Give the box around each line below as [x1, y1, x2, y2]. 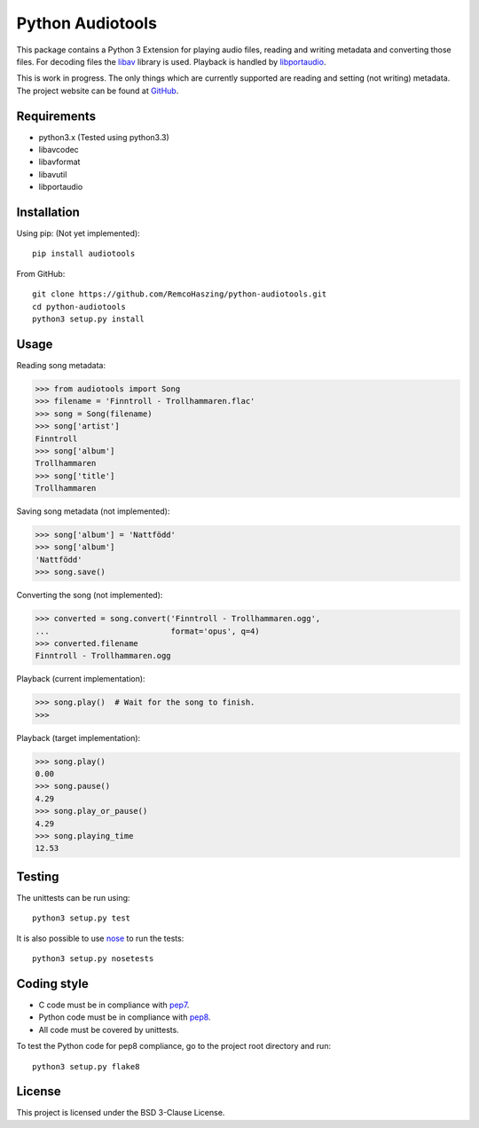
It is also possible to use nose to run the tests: [16, 933, 185, 943]
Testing [16, 869, 59, 884]
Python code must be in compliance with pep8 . [38, 1012, 211, 1022]
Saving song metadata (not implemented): [16, 506, 170, 517]
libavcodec [38, 145, 79, 155]
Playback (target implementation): [16, 732, 141, 743]
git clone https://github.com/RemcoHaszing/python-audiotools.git [32, 289, 327, 299]
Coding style [16, 976, 89, 991]
